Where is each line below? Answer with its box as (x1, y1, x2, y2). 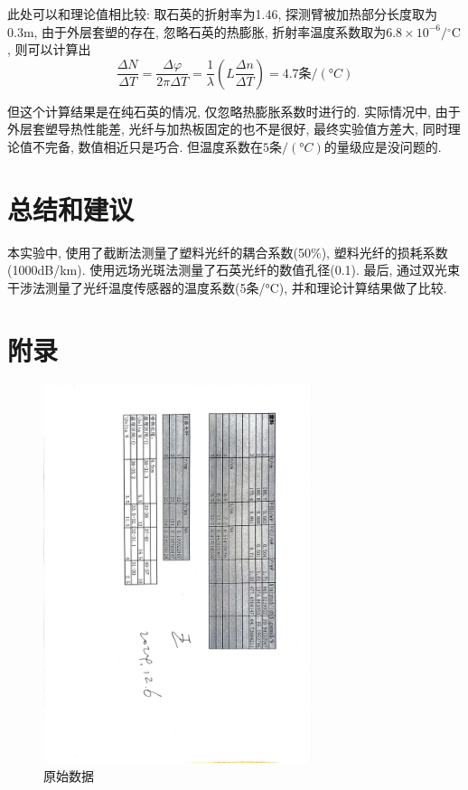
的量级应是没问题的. (323, 136, 442, 155)
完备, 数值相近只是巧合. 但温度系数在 (44, 136, 264, 155)
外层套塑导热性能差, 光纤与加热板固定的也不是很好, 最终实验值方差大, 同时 (7, 119, 448, 138)
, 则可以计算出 (7, 40, 91, 59)
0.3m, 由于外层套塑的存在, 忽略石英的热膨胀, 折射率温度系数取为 (7, 22, 387, 41)
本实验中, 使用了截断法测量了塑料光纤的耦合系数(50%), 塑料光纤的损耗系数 (7, 242, 448, 261)
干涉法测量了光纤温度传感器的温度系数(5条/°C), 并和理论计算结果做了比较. (7, 277, 447, 296)
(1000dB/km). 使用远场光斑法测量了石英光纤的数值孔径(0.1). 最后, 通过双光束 (7, 260, 461, 279)
